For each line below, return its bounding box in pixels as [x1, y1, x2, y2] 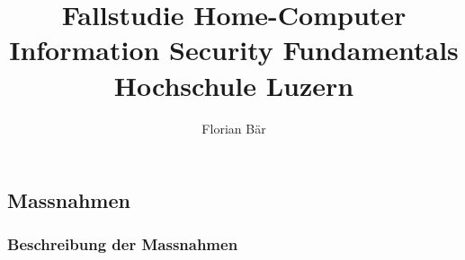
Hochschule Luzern [113, 66, 354, 103]
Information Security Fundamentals [9, 31, 459, 68]
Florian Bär [201, 118, 266, 137]
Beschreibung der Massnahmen [7, 233, 238, 256]
